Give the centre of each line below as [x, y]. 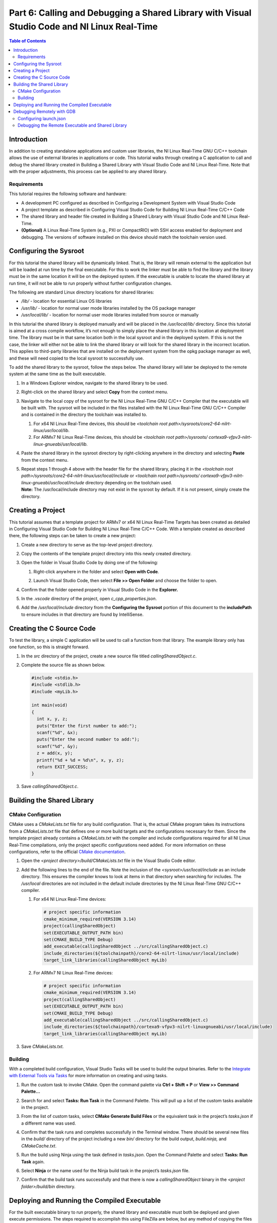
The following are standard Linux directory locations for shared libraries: [82, 292]
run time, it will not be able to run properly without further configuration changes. [90, 283]
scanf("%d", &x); [57, 733]
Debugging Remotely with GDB [44, 112]
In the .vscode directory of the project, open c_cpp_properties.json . [89, 599]
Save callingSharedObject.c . [50, 786]
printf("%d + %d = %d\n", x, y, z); [80, 760]
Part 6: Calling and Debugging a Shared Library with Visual [130, 13]
